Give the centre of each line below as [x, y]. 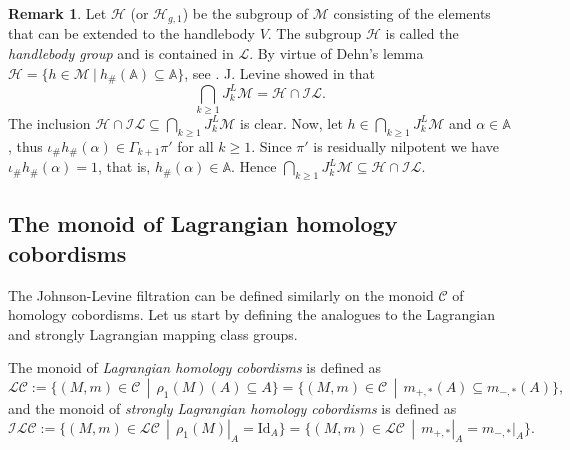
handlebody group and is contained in [121, 53]
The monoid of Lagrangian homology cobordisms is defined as [195, 367]
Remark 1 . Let [57, 13]
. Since [271, 145]
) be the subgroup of [245, 13]
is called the [422, 33]
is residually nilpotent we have [406, 145]
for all [195, 145]
